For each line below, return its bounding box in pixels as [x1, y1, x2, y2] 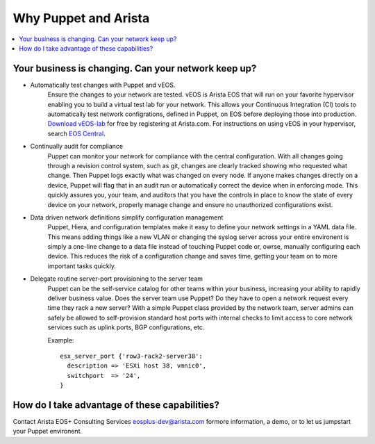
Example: [47, 336, 74, 344]
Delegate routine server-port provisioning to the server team [30, 274, 203, 283]
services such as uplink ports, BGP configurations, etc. [47, 323, 205, 331]
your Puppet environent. [12, 427, 83, 436]
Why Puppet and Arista [12, 10, 150, 26]
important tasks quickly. [47, 261, 116, 270]
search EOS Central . [47, 129, 106, 138]
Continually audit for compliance [30, 142, 124, 151]
